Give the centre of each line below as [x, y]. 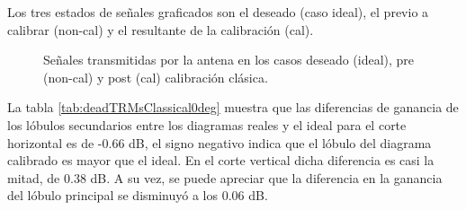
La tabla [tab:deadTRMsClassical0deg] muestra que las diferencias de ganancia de [233, 107]
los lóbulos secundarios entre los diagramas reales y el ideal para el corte [207, 124]
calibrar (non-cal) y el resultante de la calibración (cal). [161, 29]
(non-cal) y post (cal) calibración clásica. [156, 77]
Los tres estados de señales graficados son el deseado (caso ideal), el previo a [218, 12]
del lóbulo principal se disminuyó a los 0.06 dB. [138, 195]
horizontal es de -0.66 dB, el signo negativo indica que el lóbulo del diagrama [220, 142]
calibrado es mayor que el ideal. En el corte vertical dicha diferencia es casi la [221, 160]
